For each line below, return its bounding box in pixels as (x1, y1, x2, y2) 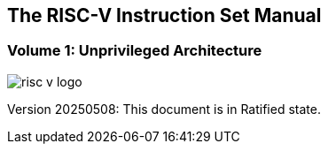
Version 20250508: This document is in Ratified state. (7, 101, 321, 117)
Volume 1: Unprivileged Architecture (7, 42, 262, 60)
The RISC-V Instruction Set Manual (7, 4, 322, 26)
